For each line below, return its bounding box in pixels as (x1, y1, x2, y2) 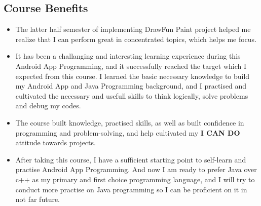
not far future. (15, 194, 60, 204)
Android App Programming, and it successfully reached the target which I (15, 60, 247, 71)
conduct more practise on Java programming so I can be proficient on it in (15, 184, 247, 194)
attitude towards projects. (15, 137, 96, 148)
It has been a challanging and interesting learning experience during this (15, 51, 241, 61)
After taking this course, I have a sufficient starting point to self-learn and (15, 154, 246, 164)
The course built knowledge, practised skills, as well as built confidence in (15, 117, 244, 128)
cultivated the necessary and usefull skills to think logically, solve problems (15, 90, 248, 101)
